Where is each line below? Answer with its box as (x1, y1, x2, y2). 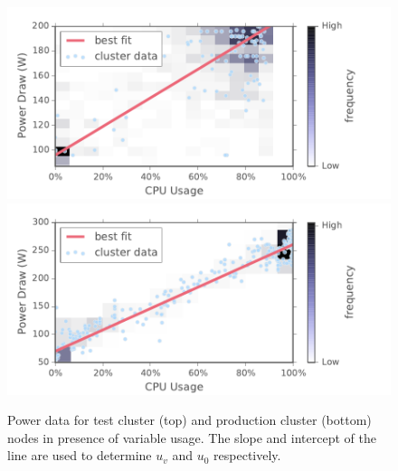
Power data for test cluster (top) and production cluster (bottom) (7, 410, 372, 429)
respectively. (213, 446, 281, 465)
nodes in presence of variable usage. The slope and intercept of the (7, 428, 376, 447)
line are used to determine (7, 446, 152, 465)
